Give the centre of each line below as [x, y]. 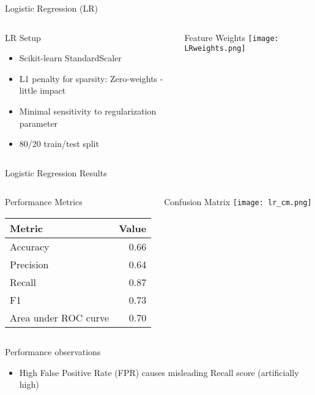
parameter [39, 123]
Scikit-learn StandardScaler [70, 58]
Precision [29, 264]
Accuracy [30, 246]
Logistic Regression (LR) [51, 8]
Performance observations [53, 351]
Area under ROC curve [60, 317]
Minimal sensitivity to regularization [88, 111]
